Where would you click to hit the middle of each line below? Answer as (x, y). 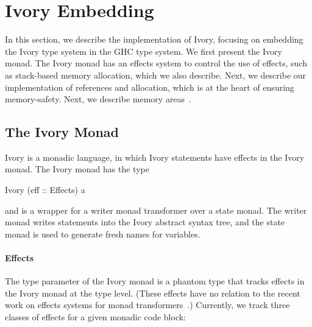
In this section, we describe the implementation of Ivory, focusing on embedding (154, 39)
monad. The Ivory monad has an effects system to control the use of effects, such (156, 63)
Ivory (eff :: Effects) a (45, 190)
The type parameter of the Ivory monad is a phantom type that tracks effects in (155, 281)
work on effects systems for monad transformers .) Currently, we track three (147, 305)
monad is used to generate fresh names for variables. (103, 234)
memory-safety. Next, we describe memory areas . (98, 99)
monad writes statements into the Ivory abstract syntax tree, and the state (145, 222)
